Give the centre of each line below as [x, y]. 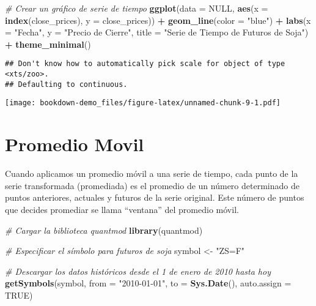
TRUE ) [19, 295]
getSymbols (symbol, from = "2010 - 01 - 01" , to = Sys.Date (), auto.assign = [148, 283]
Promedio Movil [75, 144]
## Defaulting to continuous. [66, 84]
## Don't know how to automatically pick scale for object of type [145, 64]
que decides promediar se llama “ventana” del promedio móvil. [122, 209]
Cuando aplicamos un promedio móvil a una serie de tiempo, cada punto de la [152, 174]
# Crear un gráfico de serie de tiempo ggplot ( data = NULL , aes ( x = [137, 8]
